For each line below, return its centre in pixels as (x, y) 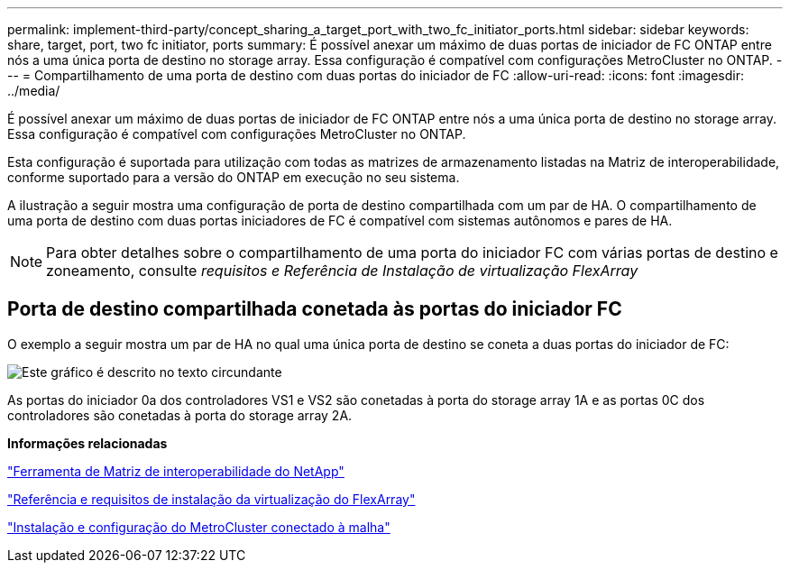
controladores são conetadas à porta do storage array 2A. (180, 415)
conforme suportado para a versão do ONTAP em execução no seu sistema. (234, 177)
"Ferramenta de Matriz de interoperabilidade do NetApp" (176, 471)
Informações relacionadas (87, 443)
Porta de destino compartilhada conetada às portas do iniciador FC (315, 309)
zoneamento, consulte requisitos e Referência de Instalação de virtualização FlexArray (342, 271)
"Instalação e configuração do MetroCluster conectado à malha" (199, 527)
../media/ (34, 91)
